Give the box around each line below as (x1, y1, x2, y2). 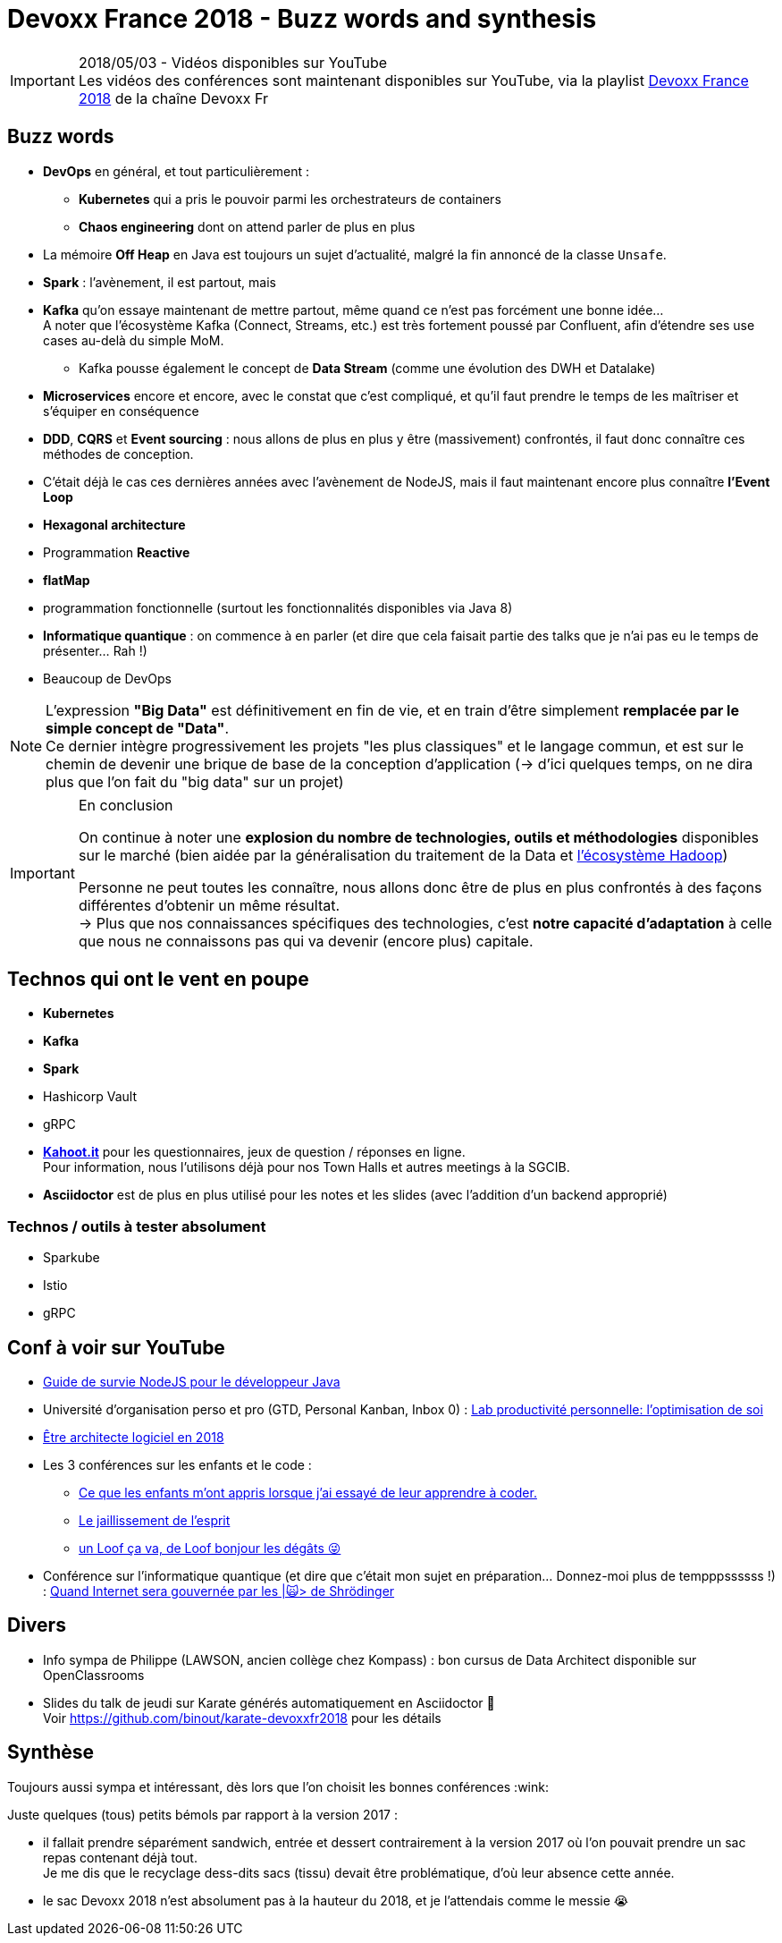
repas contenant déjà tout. (43, 1849, 198, 1865)
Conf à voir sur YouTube (7, 1336, 225, 1359)
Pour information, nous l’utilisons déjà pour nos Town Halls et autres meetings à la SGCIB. (43, 1159, 570, 1175)
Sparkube (43, 1250, 100, 1266)
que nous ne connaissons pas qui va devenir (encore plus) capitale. (78, 931, 534, 950)
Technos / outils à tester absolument (7, 1217, 266, 1235)
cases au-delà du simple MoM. (43, 332, 224, 348)
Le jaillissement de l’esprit (79, 1513, 231, 1529)
